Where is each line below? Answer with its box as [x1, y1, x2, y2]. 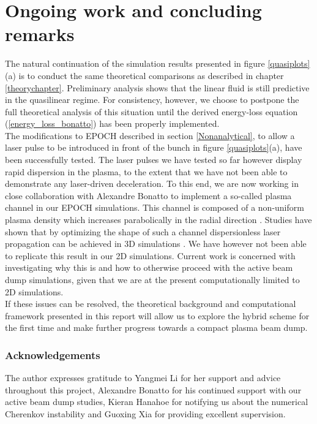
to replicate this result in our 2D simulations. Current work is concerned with [5, 249, 296, 262]
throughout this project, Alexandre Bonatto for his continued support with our [5, 383, 302, 396]
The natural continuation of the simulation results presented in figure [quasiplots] [5, 57, 310, 70]
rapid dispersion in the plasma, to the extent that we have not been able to [5, 165, 288, 178]
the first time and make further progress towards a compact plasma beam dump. [5, 321, 308, 334]
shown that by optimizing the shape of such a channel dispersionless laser [5, 225, 281, 238]
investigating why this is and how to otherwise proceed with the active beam [5, 261, 293, 274]
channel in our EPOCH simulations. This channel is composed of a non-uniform [5, 201, 304, 214]
